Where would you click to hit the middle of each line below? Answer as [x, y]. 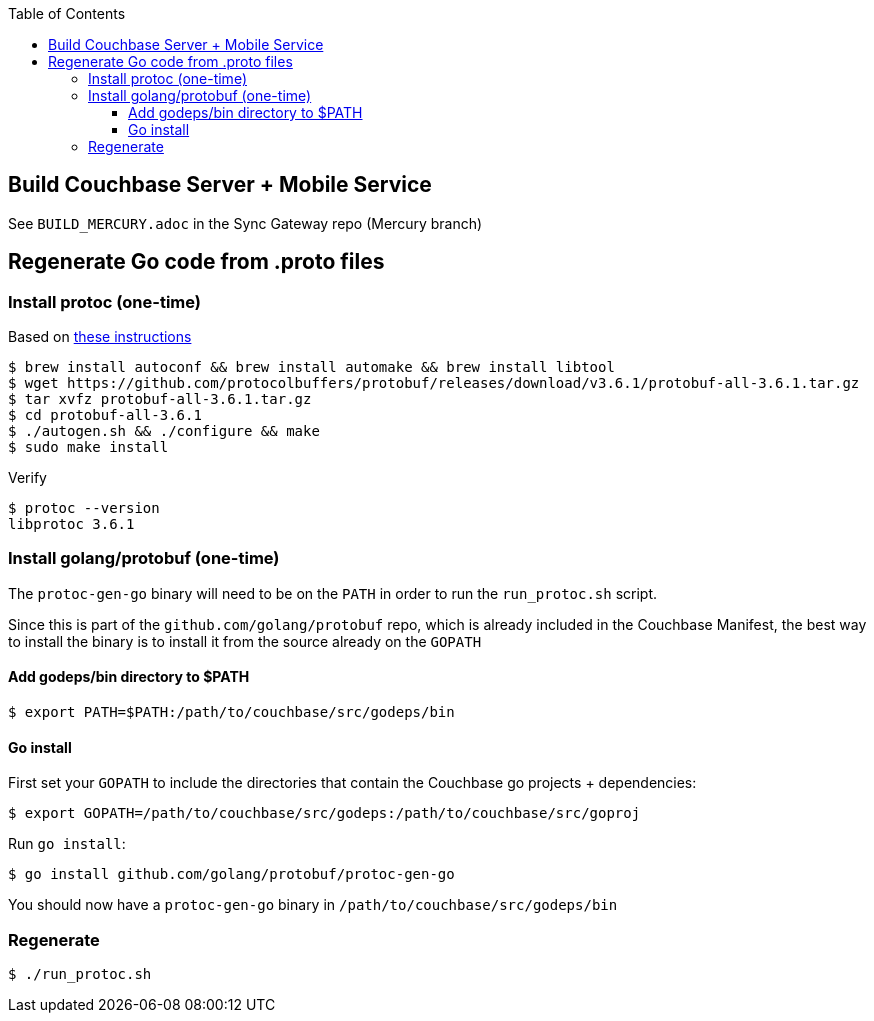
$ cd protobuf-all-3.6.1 [105, 415]
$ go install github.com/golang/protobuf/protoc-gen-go [231, 874]
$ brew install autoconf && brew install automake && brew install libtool [311, 367]
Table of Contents [67, 13]
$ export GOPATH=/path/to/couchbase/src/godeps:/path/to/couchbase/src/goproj [324, 813]
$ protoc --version [84, 508]
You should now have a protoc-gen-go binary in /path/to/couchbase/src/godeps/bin [313, 905]
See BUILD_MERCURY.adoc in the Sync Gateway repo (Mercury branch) [245, 223]
